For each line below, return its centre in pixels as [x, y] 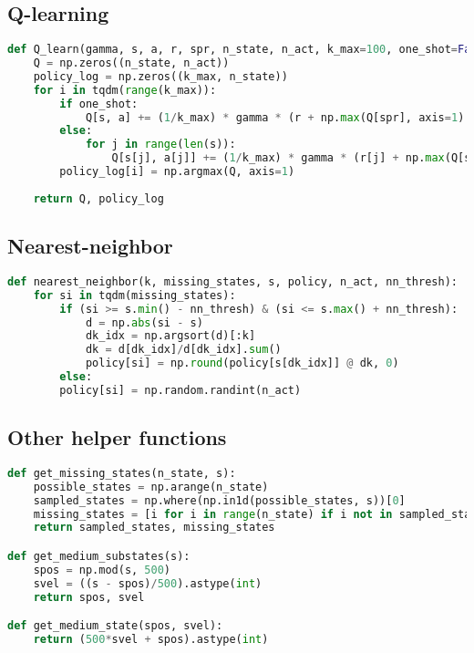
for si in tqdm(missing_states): [134, 295]
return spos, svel [89, 597]
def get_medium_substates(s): [99, 557]
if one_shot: [99, 104]
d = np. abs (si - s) [144, 322]
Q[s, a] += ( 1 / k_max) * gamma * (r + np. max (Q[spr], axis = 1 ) [275, 117]
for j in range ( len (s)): [160, 145]
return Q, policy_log [98, 198]
